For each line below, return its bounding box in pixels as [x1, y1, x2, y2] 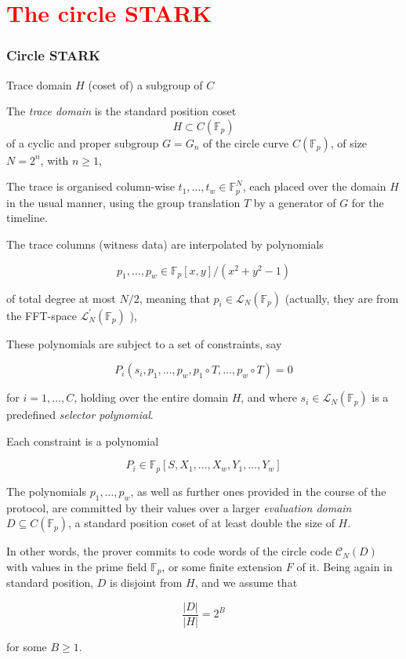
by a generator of [253, 194, 336, 210]
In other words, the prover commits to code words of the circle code [6, 543, 332, 559]
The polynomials [6, 482, 86, 499]
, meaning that [139, 289, 210, 306]
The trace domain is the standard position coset [6, 103, 237, 119]
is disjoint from [109, 574, 183, 591]
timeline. [6, 209, 48, 226]
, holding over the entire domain [74, 389, 229, 406]
